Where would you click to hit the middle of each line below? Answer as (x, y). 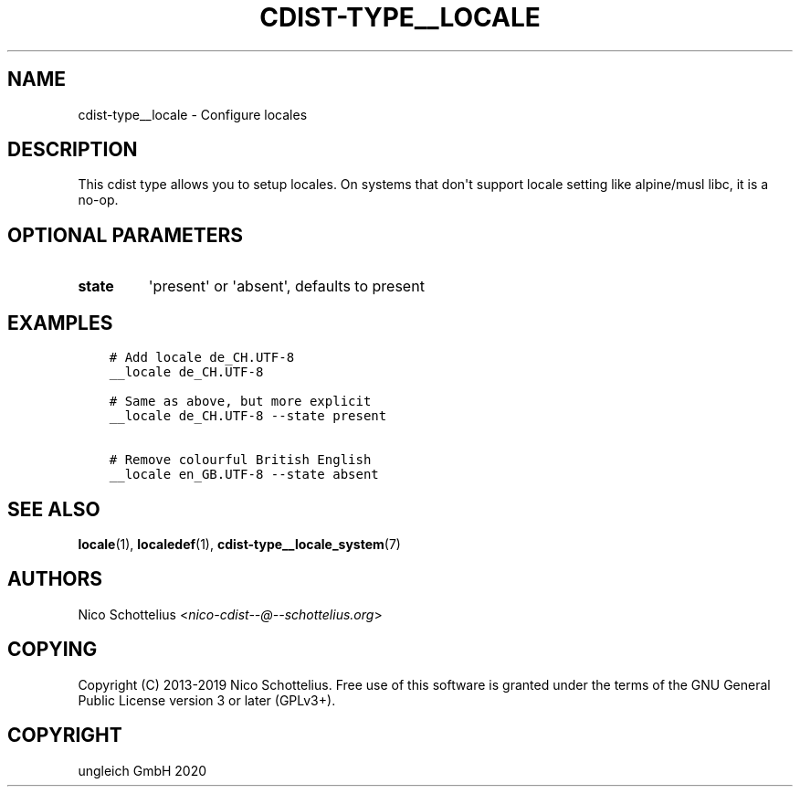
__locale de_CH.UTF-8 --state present (248, 416)
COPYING (53, 650)
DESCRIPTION (73, 150)
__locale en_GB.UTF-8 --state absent (244, 475)
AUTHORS (55, 579)
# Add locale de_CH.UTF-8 (202, 358)
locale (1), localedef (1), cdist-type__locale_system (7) (239, 544)
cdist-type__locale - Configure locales (193, 114)
